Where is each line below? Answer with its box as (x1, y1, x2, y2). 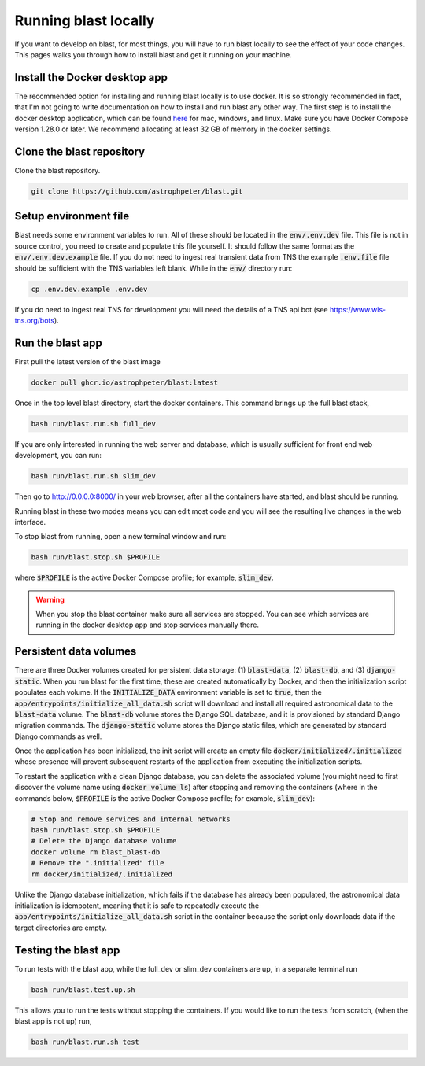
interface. (14, 517, 46, 526)
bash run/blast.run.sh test (31, 1038, 139, 1046)
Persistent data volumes (14, 645, 137, 658)
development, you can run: (14, 451, 102, 460)
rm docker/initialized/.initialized (31, 869, 173, 879)
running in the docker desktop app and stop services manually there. (35, 620, 260, 629)
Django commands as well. (14, 732, 102, 741)
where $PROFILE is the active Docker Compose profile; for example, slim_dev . (14, 573, 275, 582)
